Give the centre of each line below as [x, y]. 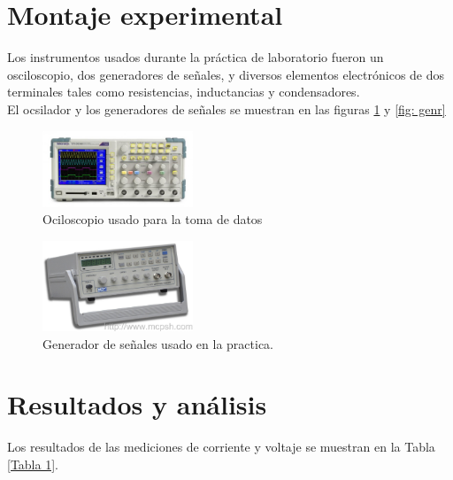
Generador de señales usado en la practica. [158, 343]
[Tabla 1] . [33, 464]
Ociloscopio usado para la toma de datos [153, 219]
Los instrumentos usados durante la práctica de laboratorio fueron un [196, 57]
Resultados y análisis [137, 404]
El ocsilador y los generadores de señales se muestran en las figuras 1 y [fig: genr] [226, 108]
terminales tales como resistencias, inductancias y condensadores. [184, 92]
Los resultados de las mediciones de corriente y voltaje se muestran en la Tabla [221, 447]
